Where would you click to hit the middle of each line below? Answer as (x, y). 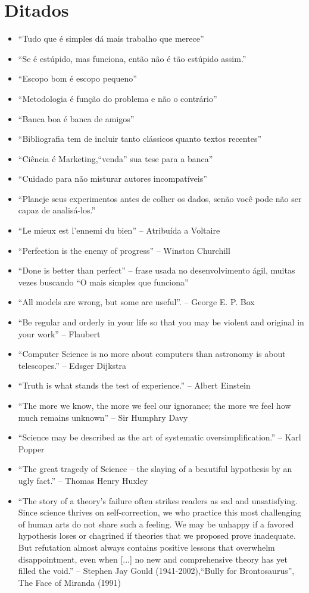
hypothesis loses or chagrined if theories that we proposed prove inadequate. (157, 535)
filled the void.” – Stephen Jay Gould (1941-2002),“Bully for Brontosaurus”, (156, 571)
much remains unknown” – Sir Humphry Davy (103, 417)
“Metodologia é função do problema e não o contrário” (118, 98)
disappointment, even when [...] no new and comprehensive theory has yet (153, 559)
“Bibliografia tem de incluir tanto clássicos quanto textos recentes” (140, 139)
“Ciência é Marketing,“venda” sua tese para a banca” (116, 158)
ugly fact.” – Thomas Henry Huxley (83, 480)
